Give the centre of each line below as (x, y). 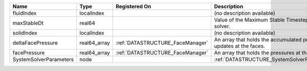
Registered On (134, 6)
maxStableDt (28, 23)
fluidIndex (25, 13)
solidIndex (25, 33)
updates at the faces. (240, 46)
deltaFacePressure (35, 43)
